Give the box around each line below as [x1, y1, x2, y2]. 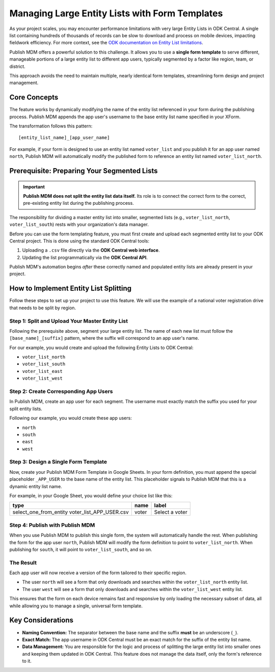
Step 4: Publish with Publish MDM [9, 521, 95, 528]
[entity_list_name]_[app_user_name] [18, 135, 110, 141]
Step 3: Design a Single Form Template [9, 459, 107, 466]
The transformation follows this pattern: [9, 123, 93, 129]
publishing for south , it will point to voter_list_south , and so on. [9, 546, 152, 552]
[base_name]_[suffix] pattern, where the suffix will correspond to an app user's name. [9, 335, 200, 341]
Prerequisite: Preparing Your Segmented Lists [9, 166, 158, 175]
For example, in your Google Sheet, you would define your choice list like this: [9, 493, 173, 499]
